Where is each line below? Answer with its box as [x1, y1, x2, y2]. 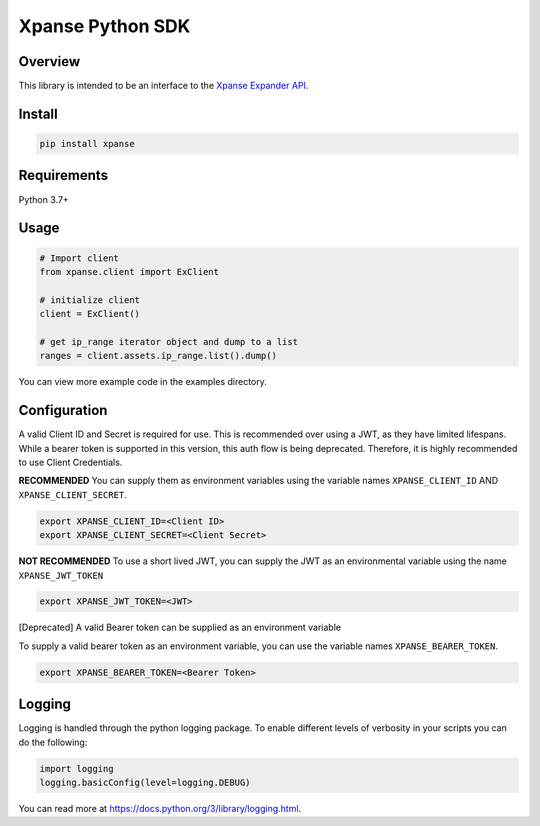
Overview [18, 53, 81, 70]
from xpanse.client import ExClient [39, 266, 220, 277]
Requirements [18, 167, 109, 184]
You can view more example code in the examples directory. [18, 376, 267, 388]
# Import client [39, 252, 120, 264]
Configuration [18, 402, 108, 419]
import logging [39, 763, 114, 774]
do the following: [18, 736, 88, 748]
